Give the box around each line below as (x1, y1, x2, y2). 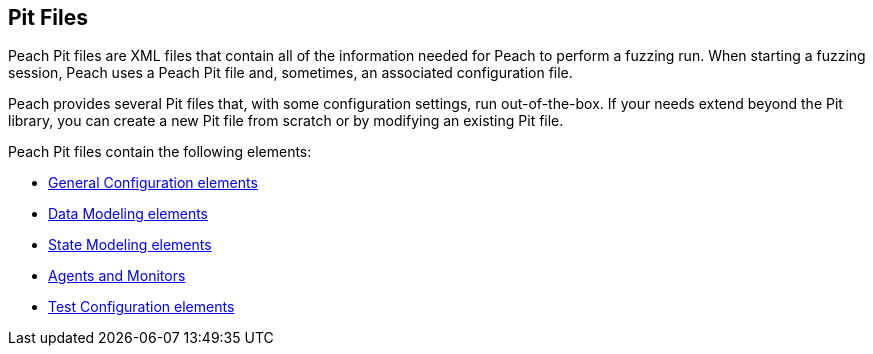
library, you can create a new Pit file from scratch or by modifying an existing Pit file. (8, 112, 564, 130)
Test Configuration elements (48, 298, 235, 316)
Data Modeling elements (48, 205, 209, 223)
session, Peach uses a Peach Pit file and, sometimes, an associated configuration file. (8, 64, 573, 82)
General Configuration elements (48, 174, 258, 192)
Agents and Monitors (48, 267, 186, 285)
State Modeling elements (48, 236, 212, 254)
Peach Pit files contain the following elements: (8, 143, 312, 161)
